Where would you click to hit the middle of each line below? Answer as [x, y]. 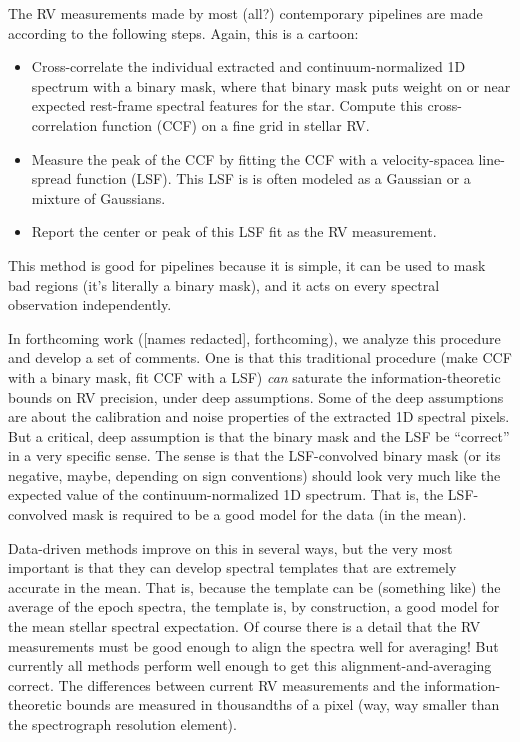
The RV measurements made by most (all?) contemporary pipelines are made [245, 13]
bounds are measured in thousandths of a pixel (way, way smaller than [283, 704]
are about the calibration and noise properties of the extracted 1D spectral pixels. [259, 416]
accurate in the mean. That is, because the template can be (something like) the [254, 586]
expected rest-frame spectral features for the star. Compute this [227, 105]
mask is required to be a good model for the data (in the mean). [269, 514]
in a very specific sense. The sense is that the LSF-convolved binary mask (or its [254, 455]
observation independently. [90, 304]
